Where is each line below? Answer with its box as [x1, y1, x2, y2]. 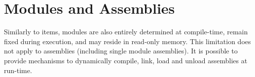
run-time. [4, 65, 32, 75]
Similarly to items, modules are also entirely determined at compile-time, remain [4, 26, 248, 37]
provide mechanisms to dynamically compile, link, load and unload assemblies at [4, 55, 248, 65]
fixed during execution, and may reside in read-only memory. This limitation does [4, 36, 251, 46]
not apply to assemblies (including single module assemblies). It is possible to [4, 46, 238, 56]
